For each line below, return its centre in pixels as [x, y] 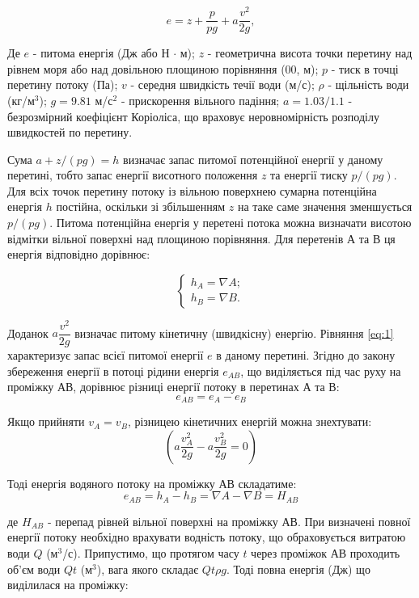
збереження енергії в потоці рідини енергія [113, 371]
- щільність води [368, 84]
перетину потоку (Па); [63, 84]
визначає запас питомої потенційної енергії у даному [253, 159]
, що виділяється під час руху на [321, 371]
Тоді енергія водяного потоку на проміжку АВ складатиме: [152, 483]
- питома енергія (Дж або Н [101, 53]
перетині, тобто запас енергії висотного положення [133, 175]
